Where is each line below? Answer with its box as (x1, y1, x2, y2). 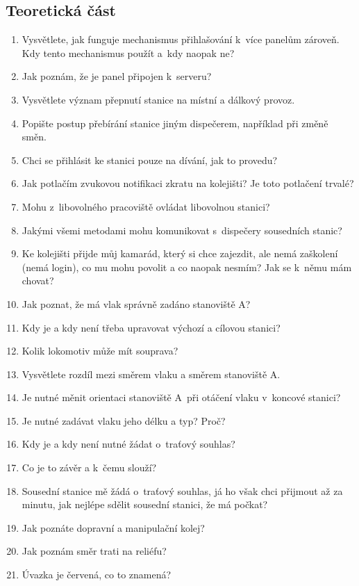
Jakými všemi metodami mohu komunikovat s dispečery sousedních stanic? (22, 222, 342, 237)
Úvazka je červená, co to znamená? (22, 567, 172, 582)
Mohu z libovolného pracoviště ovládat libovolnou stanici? (22, 199, 270, 213)
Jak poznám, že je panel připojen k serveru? (22, 69, 212, 83)
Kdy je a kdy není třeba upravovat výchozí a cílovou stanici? (22, 320, 281, 334)
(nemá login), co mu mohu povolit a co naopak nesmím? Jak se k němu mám (22, 259, 352, 274)
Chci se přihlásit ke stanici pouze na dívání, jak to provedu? (22, 152, 278, 167)
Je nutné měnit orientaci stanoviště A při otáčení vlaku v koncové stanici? (22, 390, 341, 405)
